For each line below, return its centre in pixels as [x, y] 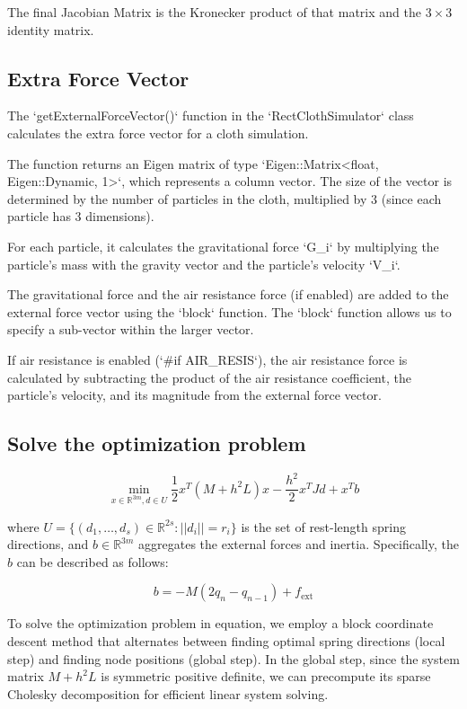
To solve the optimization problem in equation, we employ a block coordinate [220, 623]
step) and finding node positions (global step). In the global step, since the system [233, 658]
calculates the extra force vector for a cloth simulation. [158, 133]
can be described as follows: [93, 561]
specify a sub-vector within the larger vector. [131, 329]
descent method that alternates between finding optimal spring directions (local [226, 641]
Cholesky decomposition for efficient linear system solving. [168, 693]
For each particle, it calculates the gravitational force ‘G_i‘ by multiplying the [223, 246]
